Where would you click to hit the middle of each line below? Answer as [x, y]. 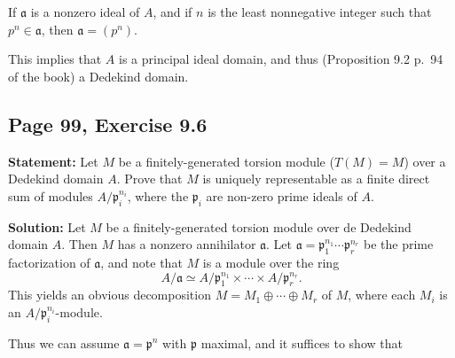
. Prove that [149, 179]
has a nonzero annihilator [187, 244]
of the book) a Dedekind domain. [98, 76]
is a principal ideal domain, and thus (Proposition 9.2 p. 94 [281, 59]
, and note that [141, 262]
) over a [425, 161]
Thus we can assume [64, 342]
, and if [173, 12]
